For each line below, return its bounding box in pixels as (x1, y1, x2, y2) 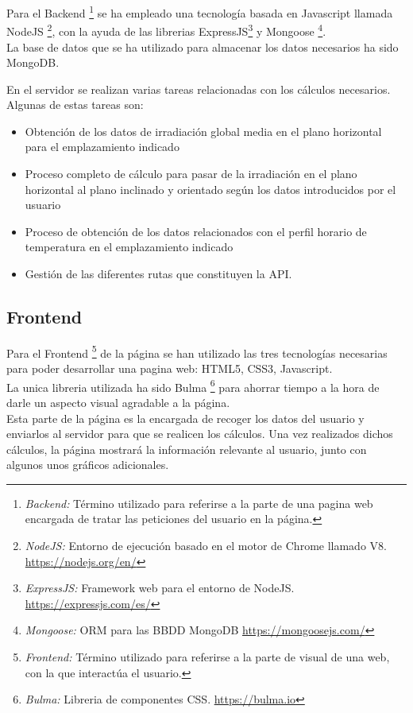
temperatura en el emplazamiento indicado (25, 238, 234, 255)
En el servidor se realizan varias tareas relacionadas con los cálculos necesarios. (6, 80, 391, 97)
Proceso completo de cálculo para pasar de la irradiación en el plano (25, 165, 357, 182)
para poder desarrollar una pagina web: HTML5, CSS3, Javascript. (6, 360, 333, 377)
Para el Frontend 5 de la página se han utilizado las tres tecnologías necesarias (6, 342, 388, 361)
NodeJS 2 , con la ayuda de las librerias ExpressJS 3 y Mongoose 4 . (6, 21, 326, 39)
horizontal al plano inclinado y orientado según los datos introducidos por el (25, 180, 396, 197)
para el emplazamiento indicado (25, 138, 179, 155)
